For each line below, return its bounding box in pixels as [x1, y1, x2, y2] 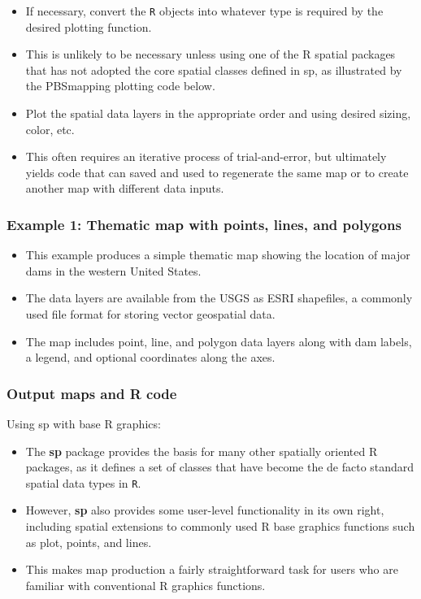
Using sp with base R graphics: [7, 415, 161, 432]
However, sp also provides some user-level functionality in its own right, [25, 501, 384, 519]
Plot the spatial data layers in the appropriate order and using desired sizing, [25, 105, 411, 122]
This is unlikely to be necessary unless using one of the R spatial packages [25, 46, 396, 63]
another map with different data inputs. [25, 180, 224, 197]
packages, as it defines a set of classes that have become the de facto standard [25, 458, 414, 475]
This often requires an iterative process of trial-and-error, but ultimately [25, 148, 387, 165]
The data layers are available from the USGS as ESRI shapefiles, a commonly [25, 289, 413, 306]
